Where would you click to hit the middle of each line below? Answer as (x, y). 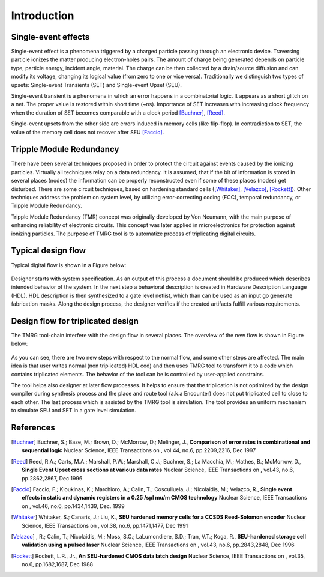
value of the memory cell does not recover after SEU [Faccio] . (88, 132)
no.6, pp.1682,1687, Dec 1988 (57, 564)
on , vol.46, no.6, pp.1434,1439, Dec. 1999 (73, 506)
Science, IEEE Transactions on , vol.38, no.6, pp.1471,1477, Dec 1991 (105, 525)
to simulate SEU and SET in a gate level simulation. (73, 411)
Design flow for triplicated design (75, 321)
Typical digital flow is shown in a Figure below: (69, 265)
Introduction (43, 16)
